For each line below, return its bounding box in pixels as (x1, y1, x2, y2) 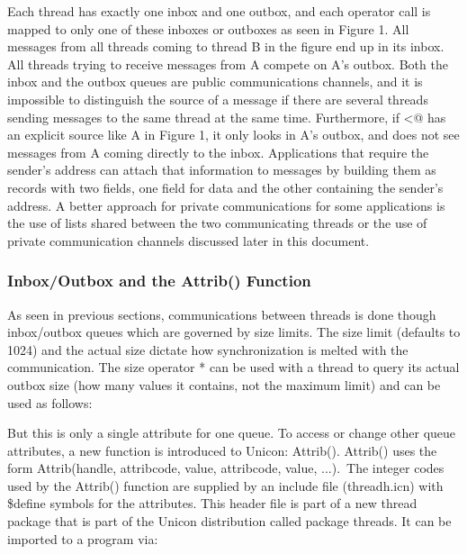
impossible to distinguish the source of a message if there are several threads (7, 89, 428, 108)
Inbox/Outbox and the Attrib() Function (7, 269, 311, 292)
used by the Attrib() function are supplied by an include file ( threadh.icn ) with (7, 476, 444, 495)
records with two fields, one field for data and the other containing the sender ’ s (7, 177, 444, 196)
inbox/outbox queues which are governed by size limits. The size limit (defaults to (7, 322, 461, 341)
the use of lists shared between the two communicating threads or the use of (7, 213, 427, 232)
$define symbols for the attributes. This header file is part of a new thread (7, 494, 418, 513)
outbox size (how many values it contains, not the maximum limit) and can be (7, 375, 441, 394)
